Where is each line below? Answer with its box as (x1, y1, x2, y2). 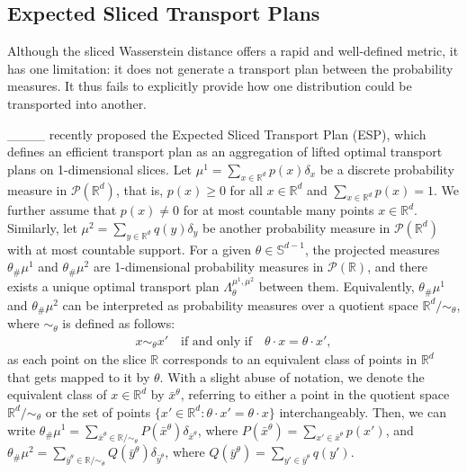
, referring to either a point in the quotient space (180, 385, 450, 404)
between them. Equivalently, (258, 277, 415, 296)
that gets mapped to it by (7, 367, 150, 386)
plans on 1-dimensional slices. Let (7, 159, 193, 178)
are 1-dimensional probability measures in (93, 257, 324, 276)
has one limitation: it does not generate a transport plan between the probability (7, 58, 454, 77)
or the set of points (45, 402, 151, 421)
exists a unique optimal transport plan (7, 277, 220, 296)
